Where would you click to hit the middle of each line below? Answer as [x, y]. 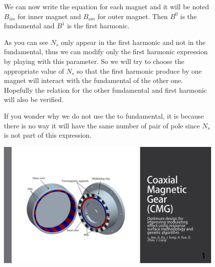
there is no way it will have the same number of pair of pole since [102, 125]
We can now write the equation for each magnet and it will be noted [107, 6]
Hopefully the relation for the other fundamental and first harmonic [106, 90]
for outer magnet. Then [133, 16]
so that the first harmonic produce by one [139, 71]
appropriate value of [34, 71]
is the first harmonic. [98, 26]
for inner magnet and [49, 16]
